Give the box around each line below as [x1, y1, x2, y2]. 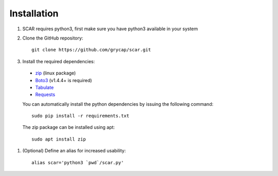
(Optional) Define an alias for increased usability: [22, 148, 126, 154]
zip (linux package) [35, 70, 76, 76]
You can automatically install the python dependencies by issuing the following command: [22, 101, 214, 107]
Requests [35, 91, 56, 97]
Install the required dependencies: [22, 58, 95, 64]
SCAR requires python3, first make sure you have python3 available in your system [22, 26, 198, 32]
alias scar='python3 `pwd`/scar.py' [31, 160, 124, 165]
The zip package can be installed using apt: [22, 124, 115, 130]
